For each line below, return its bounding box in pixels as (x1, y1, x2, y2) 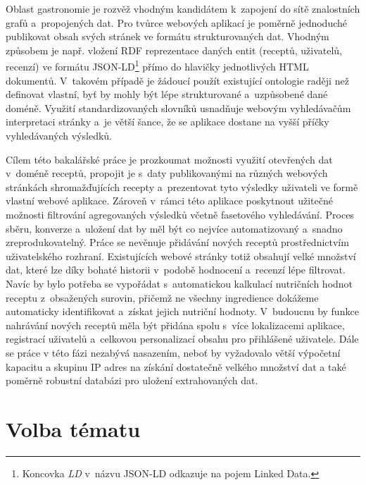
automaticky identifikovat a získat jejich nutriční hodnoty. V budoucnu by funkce (6, 304, 359, 319)
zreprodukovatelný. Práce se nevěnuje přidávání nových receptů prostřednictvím (6, 235, 349, 250)
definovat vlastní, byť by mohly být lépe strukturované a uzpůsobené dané (6, 87, 328, 102)
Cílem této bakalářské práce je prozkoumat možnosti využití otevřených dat (6, 152, 333, 166)
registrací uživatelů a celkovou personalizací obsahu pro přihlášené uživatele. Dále (6, 331, 359, 346)
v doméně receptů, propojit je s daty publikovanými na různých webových (6, 166, 328, 180)
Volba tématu (6, 414, 141, 443)
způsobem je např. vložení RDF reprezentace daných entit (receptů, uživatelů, (6, 42, 342, 57)
